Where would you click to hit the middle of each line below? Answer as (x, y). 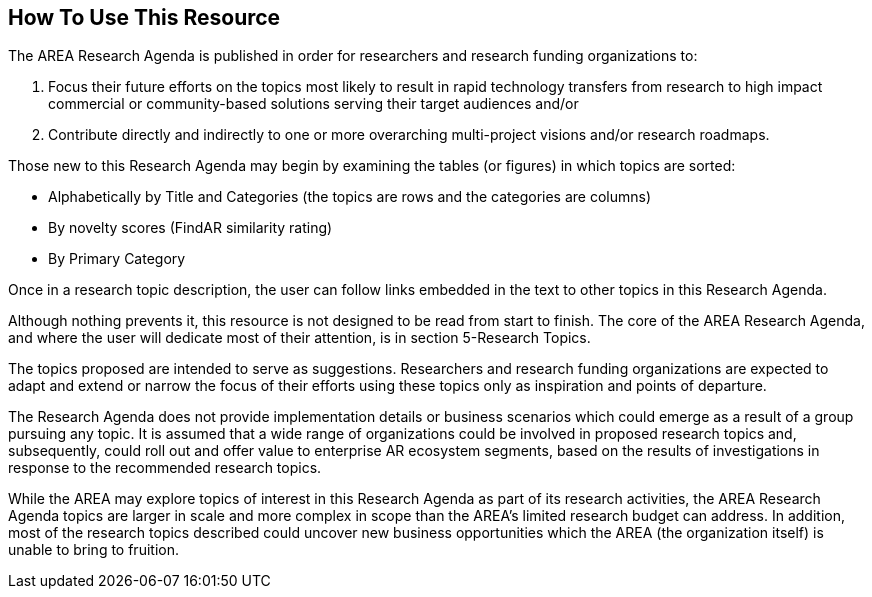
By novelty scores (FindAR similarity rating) (190, 228)
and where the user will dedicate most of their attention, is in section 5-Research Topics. (299, 338)
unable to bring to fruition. (93, 550)
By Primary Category (117, 259)
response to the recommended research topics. (165, 468)
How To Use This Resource (144, 17)
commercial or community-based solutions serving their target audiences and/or (313, 104)
